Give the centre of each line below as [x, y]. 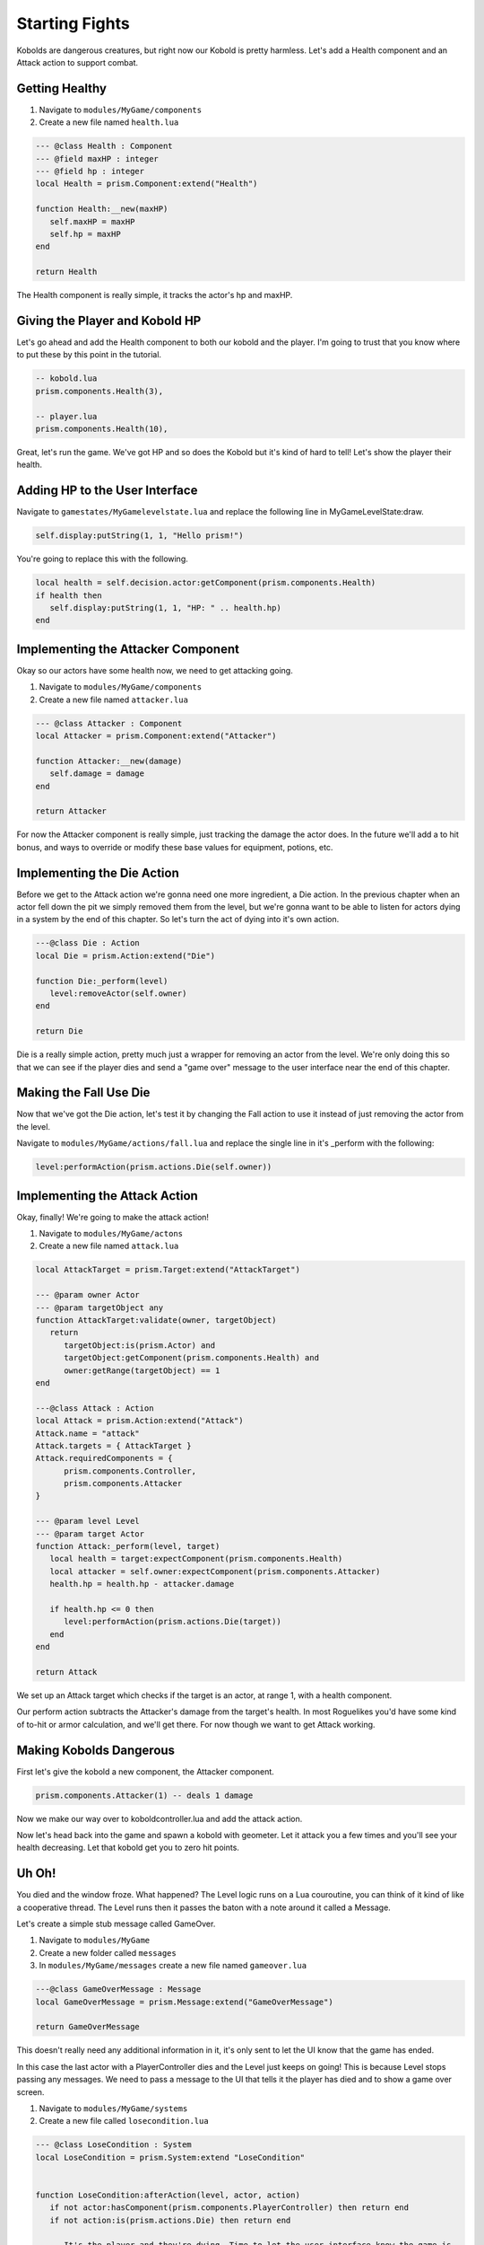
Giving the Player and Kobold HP [109, 320]
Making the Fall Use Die [83, 1092]
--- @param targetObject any [99, 1307]
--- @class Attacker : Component [109, 723]
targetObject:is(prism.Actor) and [139, 1345]
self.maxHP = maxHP [92, 221]
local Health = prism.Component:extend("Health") [147, 184]
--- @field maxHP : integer [97, 158]
